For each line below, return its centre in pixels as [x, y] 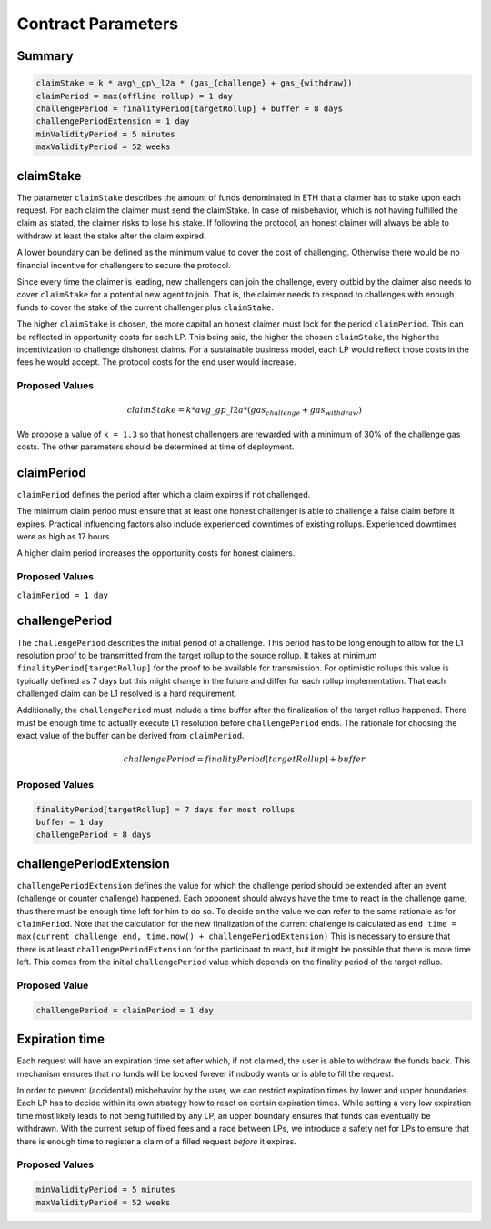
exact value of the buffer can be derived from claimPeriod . [130, 736]
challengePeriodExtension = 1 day [113, 121]
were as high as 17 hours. [65, 537]
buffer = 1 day [70, 822]
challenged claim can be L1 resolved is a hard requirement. [127, 694]
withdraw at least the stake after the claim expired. [111, 236]
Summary [45, 56]
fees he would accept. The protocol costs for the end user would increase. [156, 362]
